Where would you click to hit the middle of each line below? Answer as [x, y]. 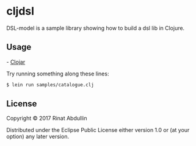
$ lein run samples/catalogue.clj [50, 85]
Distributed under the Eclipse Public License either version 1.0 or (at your [98, 130]
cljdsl [20, 11]
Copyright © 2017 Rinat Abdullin [47, 118]
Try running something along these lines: [58, 74]
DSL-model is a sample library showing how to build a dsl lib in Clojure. [96, 28]
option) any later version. [38, 137]
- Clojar [16, 61]
